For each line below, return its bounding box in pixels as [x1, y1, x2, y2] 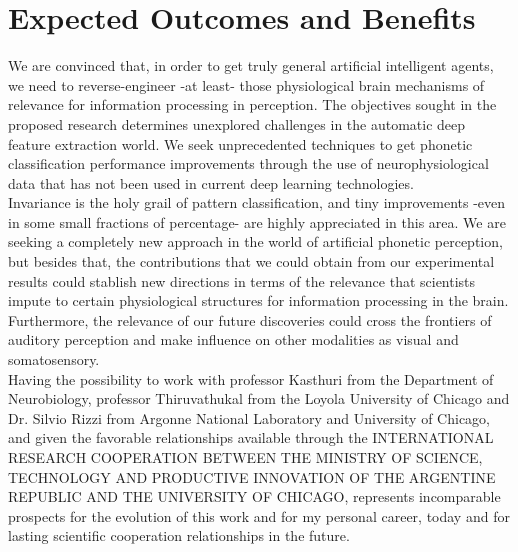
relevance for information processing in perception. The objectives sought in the [8, 94, 497, 115]
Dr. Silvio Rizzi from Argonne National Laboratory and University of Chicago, [8, 407, 491, 428]
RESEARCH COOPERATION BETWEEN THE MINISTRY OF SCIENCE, [8, 447, 483, 467]
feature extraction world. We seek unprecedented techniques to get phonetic [8, 133, 473, 154]
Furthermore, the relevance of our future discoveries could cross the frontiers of [8, 309, 492, 330]
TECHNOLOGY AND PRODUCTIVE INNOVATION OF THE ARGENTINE [8, 466, 496, 487]
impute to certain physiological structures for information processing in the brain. [8, 290, 509, 311]
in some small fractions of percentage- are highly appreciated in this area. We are [8, 211, 506, 232]
